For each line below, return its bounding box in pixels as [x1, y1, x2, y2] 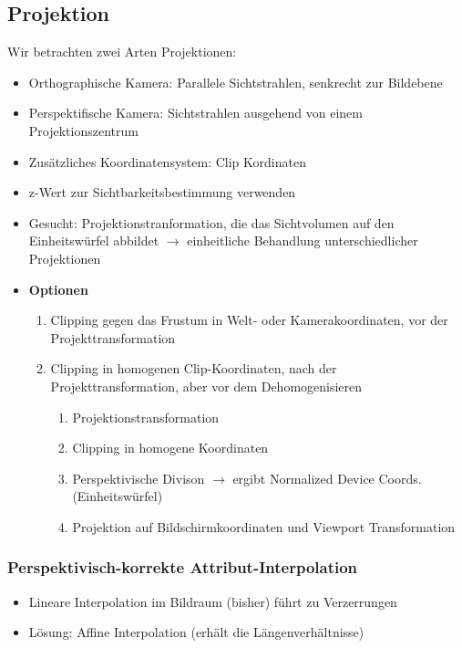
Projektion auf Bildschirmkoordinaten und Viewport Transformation [72, 517, 456, 536]
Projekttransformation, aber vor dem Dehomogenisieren [50, 376, 363, 395]
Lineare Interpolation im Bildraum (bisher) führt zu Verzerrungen [28, 591, 397, 611]
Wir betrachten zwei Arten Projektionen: [7, 42, 237, 61]
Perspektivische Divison [72, 468, 205, 487]
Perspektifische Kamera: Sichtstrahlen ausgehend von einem [28, 103, 363, 122]
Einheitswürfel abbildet [28, 231, 159, 250]
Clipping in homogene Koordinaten [72, 438, 269, 457]
